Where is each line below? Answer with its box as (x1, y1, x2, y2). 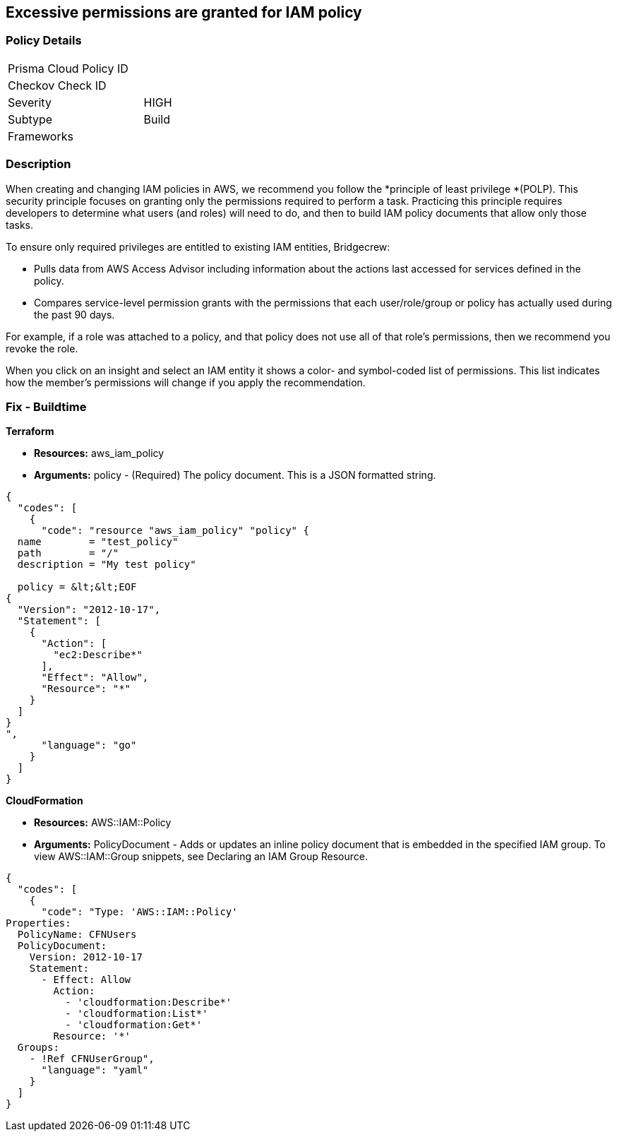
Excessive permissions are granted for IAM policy (6, 4, 362, 21)
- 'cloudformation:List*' (65, 1008, 208, 1020)
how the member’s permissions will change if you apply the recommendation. (6, 376, 366, 388)
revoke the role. (6, 342, 78, 355)
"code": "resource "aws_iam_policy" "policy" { (41, 525, 309, 537)
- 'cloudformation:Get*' (65, 1019, 203, 1031)
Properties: (6, 917, 71, 929)
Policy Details (6, 33, 82, 48)
